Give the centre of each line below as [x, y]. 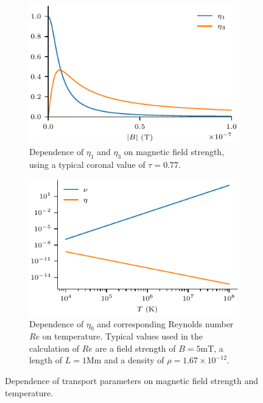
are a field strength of [135, 348]
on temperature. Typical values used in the [122, 336]
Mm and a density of [125, 360]
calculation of [54, 348]
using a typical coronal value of [87, 164]
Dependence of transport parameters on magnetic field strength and [131, 381]
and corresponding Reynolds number [165, 323]
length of [46, 360]
